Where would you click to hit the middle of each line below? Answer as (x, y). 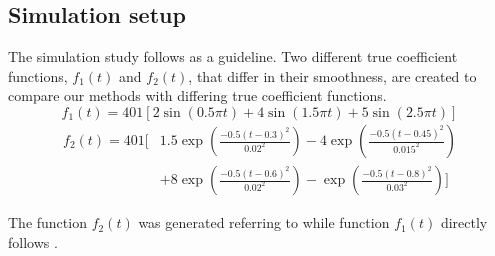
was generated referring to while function (264, 222)
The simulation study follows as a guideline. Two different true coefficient (233, 56)
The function (47, 222)
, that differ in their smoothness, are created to (332, 75)
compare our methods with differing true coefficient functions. (197, 95)
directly (464, 222)
